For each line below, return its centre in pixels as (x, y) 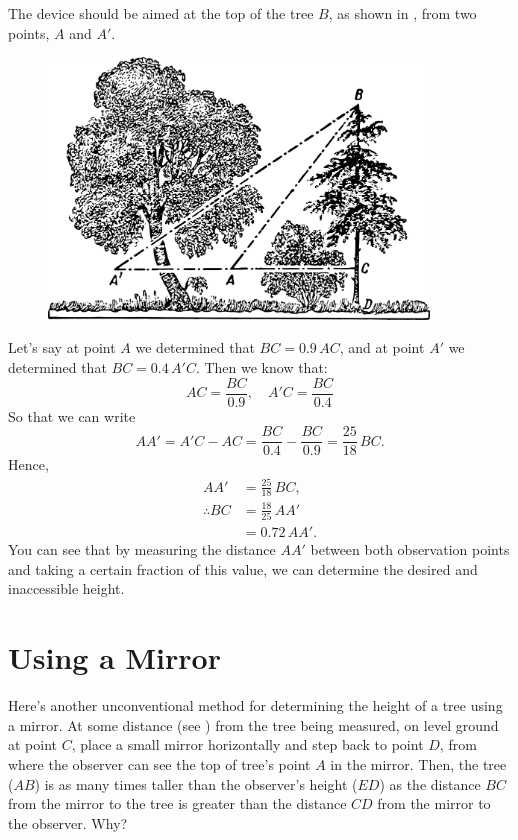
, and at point (382, 347)
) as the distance (430, 783)
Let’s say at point (62, 347)
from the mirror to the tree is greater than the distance (177, 803)
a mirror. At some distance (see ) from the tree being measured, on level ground (253, 724)
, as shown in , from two (402, 13)
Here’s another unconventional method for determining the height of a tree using (255, 705)
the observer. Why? (68, 822)
